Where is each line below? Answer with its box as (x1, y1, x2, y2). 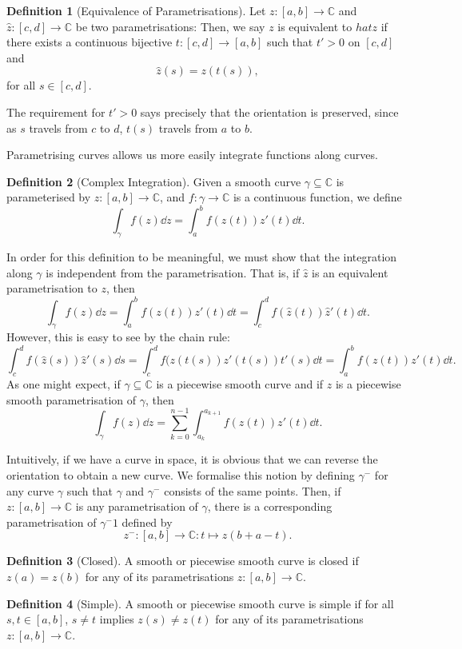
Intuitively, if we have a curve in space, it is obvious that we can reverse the (6, 451, 378, 468)
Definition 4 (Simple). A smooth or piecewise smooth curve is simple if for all (6, 595, 394, 611)
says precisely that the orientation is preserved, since (140, 103, 399, 120)
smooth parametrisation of (6, 391, 137, 408)
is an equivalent (312, 264, 388, 281)
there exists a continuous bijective (6, 34, 173, 50)
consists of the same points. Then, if (164, 482, 341, 499)
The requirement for (6, 103, 106, 120)
